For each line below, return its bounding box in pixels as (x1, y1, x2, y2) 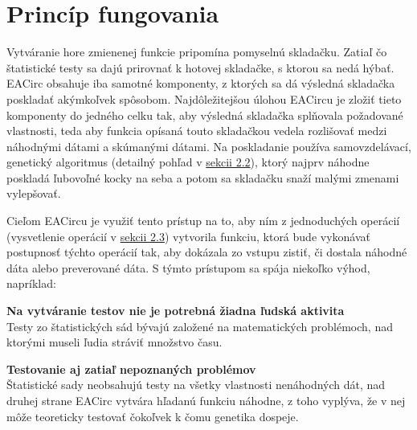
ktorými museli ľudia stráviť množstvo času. (6, 334, 223, 350)
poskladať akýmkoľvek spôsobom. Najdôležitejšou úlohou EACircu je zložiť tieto (6, 90, 402, 107)
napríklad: (6, 275, 56, 292)
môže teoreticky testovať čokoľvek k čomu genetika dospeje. (6, 407, 299, 424)
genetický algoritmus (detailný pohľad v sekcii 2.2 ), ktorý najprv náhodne (6, 154, 370, 170)
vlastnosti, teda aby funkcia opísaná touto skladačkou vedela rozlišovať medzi (6, 122, 387, 139)
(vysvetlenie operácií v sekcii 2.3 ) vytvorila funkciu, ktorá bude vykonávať (6, 227, 370, 244)
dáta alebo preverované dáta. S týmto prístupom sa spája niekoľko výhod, (6, 259, 370, 276)
